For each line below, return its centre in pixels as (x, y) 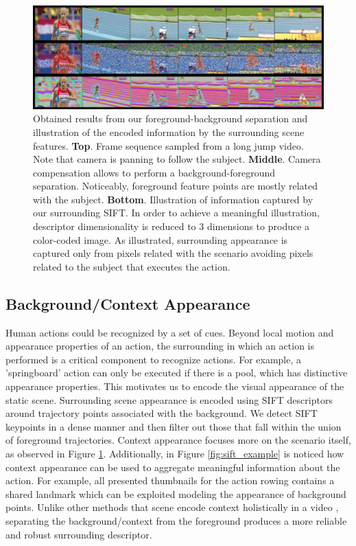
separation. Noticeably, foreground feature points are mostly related (176, 186)
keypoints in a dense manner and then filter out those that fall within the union (174, 426)
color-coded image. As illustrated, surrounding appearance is (161, 239)
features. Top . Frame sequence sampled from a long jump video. (168, 145)
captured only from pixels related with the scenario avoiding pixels (173, 253)
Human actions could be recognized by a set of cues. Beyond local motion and (170, 332)
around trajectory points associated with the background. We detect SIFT (162, 413)
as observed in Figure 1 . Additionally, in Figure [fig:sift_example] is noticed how (175, 453)
